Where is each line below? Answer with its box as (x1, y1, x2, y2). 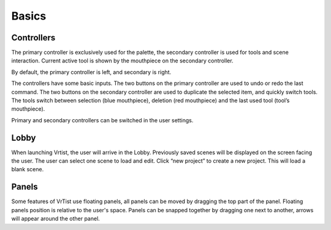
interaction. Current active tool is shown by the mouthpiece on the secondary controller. (11, 57, 234, 64)
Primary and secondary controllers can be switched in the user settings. (11, 116, 194, 124)
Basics (11, 9, 47, 23)
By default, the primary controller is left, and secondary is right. (11, 68, 172, 76)
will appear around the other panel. (11, 215, 101, 223)
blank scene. (11, 166, 44, 173)
